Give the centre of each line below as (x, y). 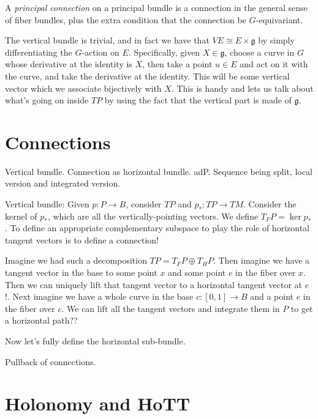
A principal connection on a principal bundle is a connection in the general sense (156, 7)
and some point (197, 273)
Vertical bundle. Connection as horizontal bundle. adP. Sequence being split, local (159, 171)
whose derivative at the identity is (69, 64)
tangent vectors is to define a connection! (82, 239)
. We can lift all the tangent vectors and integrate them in (171, 308)
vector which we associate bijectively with (83, 88)
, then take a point (177, 64)
